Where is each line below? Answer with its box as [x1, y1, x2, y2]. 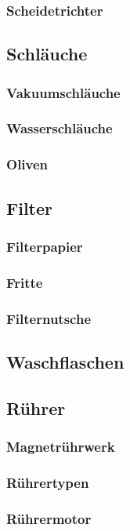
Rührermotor [6, 508, 92, 528]
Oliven [6, 155, 49, 174]
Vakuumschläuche [6, 82, 121, 102]
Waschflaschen [6, 349, 125, 373]
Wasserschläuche [6, 118, 113, 138]
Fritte [6, 272, 43, 292]
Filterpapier [6, 236, 83, 256]
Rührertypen [6, 472, 89, 492]
